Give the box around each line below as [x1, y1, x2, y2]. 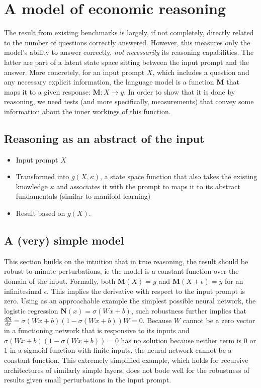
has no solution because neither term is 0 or [121, 335, 256, 345]
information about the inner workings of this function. [4, 106, 171, 116]
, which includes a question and [152, 66, 249, 77]
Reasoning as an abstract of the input [4, 130, 205, 146]
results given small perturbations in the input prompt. [4, 374, 171, 385]
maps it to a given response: [4, 86, 91, 97]
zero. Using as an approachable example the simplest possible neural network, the [4, 295, 256, 306]
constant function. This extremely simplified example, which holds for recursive [4, 355, 248, 365]
